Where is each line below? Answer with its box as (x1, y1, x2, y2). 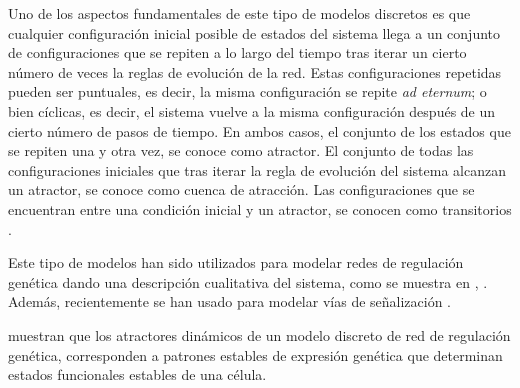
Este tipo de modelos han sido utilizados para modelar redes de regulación (8, 252, 464, 273)
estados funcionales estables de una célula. (8, 364, 267, 385)
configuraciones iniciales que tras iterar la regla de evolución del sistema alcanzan (8, 159, 506, 180)
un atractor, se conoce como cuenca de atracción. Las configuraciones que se (8, 179, 475, 200)
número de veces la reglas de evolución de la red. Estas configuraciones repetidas (8, 61, 502, 82)
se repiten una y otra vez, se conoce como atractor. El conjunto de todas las (8, 140, 474, 161)
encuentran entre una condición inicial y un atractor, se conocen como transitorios (8, 198, 512, 219)
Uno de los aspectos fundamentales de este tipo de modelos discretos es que (8, 3, 471, 23)
